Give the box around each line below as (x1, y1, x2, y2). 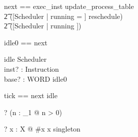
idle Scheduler (4, 54, 47, 64)
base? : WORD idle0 (4, 73, 67, 84)
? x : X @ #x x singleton (4, 124, 80, 134)
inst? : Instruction (4, 63, 59, 74)
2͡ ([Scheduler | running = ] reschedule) (4, 10, 123, 21)
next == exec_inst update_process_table (4, 1, 134, 11)
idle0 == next (4, 37, 47, 47)
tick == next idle (4, 90, 57, 101)
